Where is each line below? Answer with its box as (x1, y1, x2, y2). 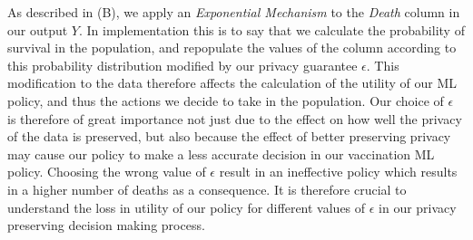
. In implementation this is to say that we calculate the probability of (78, 20, 465, 39)
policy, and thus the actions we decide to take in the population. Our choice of (7, 91, 444, 110)
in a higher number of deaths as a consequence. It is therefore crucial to (7, 179, 407, 198)
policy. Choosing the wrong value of (7, 162, 206, 181)
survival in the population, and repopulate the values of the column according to (7, 38, 457, 57)
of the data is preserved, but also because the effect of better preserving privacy (7, 127, 451, 146)
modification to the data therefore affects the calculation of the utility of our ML (7, 73, 458, 92)
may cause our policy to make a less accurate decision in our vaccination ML (7, 144, 435, 163)
